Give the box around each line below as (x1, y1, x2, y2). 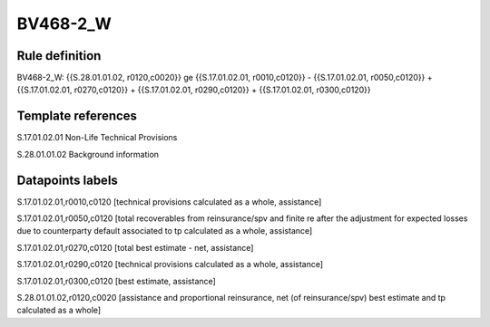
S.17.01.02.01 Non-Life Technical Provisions (16, 132, 178, 143)
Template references (16, 109, 138, 124)
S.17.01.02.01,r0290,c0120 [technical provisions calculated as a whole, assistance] (16, 259, 324, 270)
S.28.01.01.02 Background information (16, 149, 159, 159)
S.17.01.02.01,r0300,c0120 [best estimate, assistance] (16, 275, 217, 286)
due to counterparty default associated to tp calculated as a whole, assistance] (16, 226, 313, 236)
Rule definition (16, 48, 102, 63)
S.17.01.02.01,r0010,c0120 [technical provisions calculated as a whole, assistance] (16, 196, 322, 207)
